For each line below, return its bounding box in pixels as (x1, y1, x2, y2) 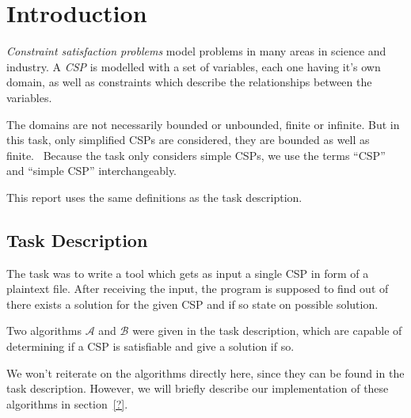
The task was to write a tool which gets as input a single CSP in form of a (6, 264, 369, 281)
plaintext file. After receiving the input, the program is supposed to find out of (6, 280, 389, 297)
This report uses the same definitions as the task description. (6, 188, 303, 205)
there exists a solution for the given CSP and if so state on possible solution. (6, 295, 379, 312)
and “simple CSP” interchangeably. (6, 162, 177, 179)
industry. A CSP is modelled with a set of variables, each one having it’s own (6, 58, 381, 74)
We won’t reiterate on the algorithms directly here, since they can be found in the (6, 364, 405, 381)
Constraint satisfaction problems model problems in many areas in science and (6, 43, 386, 59)
